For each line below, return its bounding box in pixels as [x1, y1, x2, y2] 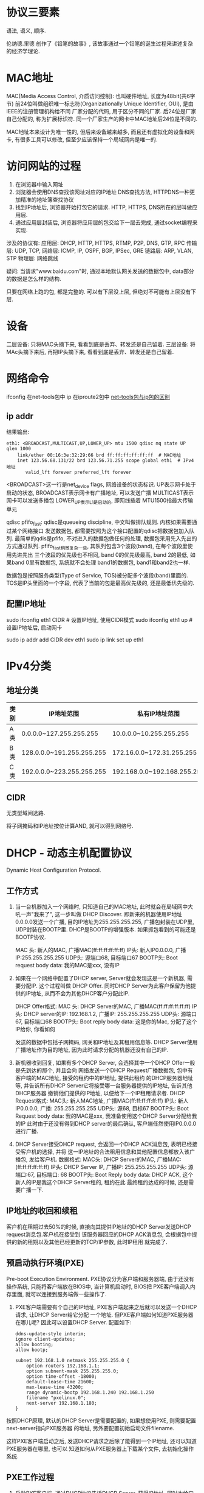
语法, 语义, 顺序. [6, 27, 46, 34]
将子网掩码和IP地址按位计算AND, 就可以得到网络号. [6, 822, 134, 830]
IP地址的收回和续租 [6, 1205, 78, 1216]
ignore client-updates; [15, 1336, 76, 1342]
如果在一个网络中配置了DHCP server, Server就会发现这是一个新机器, [15, 975, 186, 982]
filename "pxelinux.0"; [26, 1394, 86, 1401]
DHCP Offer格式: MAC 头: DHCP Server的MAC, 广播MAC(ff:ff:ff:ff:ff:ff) [15, 1003, 191, 1010]
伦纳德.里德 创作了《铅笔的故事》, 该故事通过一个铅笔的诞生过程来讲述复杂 [6, 40, 193, 47]
